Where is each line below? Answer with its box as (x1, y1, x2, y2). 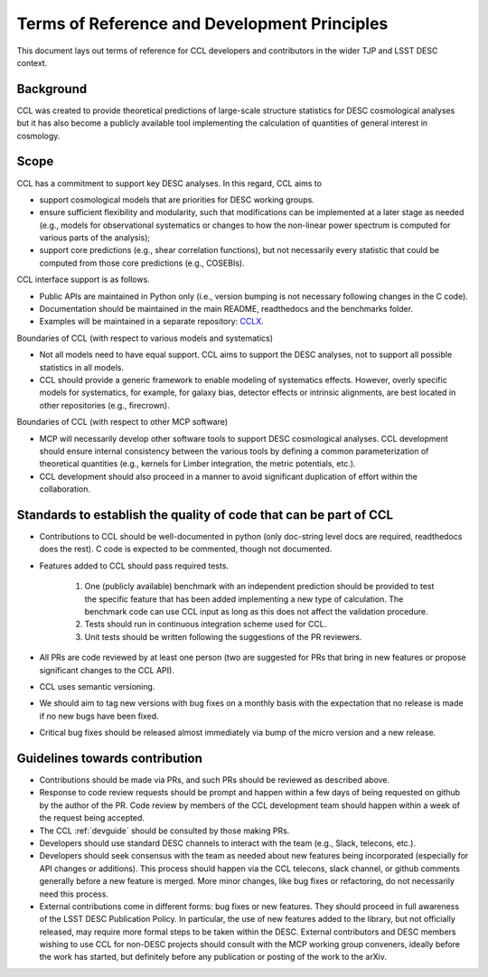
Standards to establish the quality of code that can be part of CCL (16, 507, 393, 522)
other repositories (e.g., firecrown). (39, 399, 171, 410)
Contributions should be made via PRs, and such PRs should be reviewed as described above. (39, 775, 390, 785)
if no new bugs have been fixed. (39, 710, 159, 721)
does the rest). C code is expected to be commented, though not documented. (39, 543, 333, 555)
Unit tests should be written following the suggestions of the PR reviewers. (84, 631, 362, 642)
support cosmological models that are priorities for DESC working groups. (39, 194, 315, 205)
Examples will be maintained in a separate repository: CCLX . (39, 316, 264, 327)
